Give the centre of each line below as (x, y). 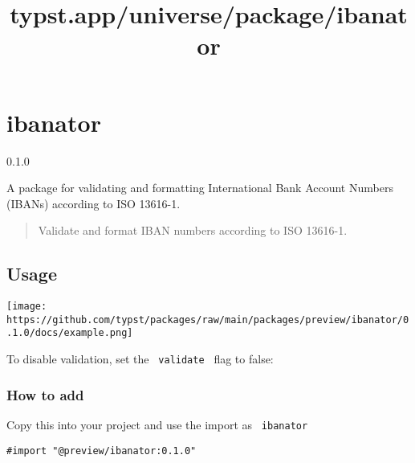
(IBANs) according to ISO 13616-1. (94, 203)
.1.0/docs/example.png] (70, 333)
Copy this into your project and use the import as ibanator (157, 424)
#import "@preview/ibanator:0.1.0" (102, 451)
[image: (27, 307)
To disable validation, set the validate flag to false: (140, 359)
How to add (45, 394)
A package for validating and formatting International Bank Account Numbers (200, 188)
